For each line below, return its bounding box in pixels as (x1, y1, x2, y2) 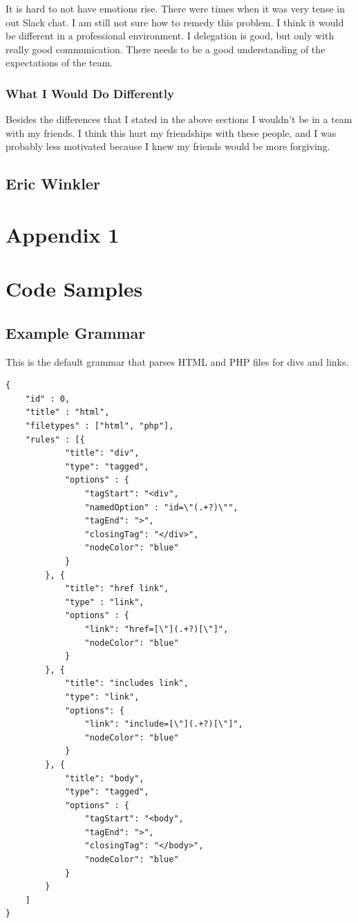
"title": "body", (64, 773, 144, 783)
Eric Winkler (6, 173, 100, 194)
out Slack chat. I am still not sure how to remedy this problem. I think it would (6, 15, 344, 29)
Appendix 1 (6, 220, 120, 248)
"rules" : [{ (25, 434, 85, 445)
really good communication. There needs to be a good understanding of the (6, 41, 326, 56)
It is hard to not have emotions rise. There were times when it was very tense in (6, 1, 345, 15)
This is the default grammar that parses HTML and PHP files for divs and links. (6, 354, 349, 369)
